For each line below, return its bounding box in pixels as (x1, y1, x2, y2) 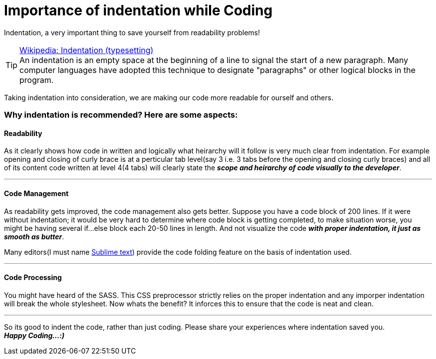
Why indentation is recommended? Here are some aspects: (4, 110, 238, 120)
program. (19, 74, 54, 85)
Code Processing (4, 273, 62, 282)
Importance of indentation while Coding (4, 2, 273, 19)
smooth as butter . (4, 232, 64, 241)
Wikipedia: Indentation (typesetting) (19, 45, 154, 55)
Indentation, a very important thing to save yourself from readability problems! (4, 28, 260, 37)
